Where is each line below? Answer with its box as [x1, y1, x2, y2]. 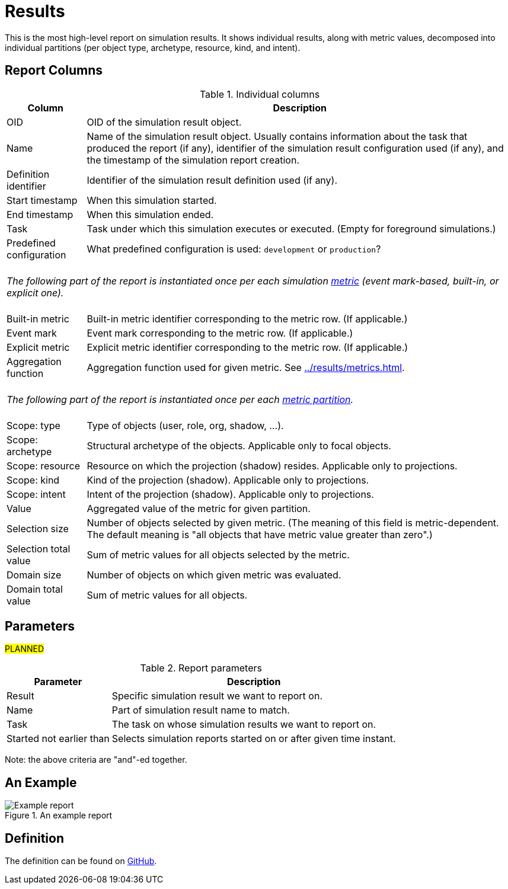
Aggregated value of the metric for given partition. [87, 502, 311, 514]
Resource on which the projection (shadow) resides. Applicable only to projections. [87, 459, 458, 472]
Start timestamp [7, 194, 78, 206]
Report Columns [5, 63, 103, 78]
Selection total [7, 542, 71, 555]
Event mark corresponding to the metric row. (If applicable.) [87, 327, 353, 339]
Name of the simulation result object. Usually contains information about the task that [87, 130, 468, 142]
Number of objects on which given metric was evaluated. [87, 568, 341, 581]
